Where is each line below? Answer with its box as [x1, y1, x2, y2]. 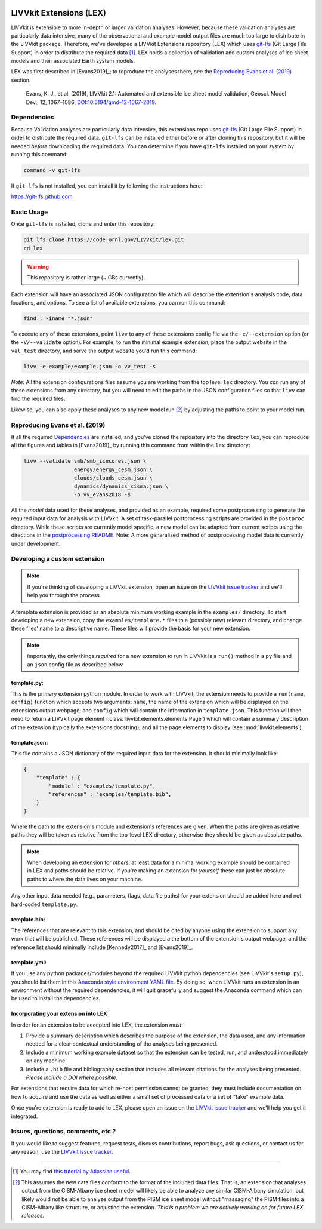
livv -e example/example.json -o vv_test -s [23, 363, 156, 370]
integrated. [11, 1113, 38, 1120]
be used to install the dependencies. [11, 995, 101, 1002]
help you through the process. [27, 592, 101, 599]
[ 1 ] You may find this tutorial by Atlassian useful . [13, 1167, 131, 1175]
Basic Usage [11, 208, 48, 216]
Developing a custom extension [11, 555, 104, 563]
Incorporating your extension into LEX [11, 1010, 107, 1018]
